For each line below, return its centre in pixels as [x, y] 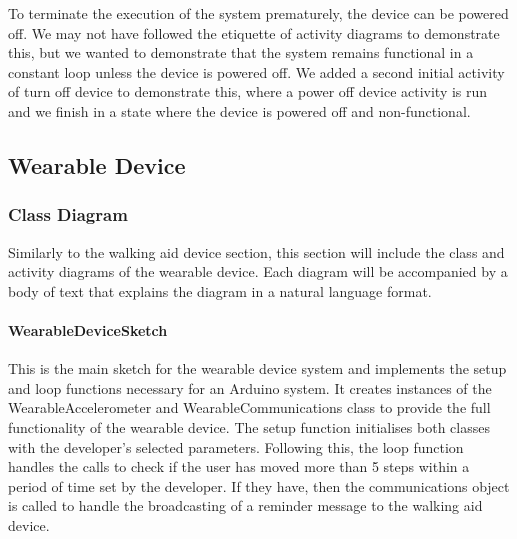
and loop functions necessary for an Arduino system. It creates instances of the [250, 387]
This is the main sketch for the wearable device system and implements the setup [257, 368]
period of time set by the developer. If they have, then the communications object [259, 485]
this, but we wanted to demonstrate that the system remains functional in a [241, 52]
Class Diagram [68, 214]
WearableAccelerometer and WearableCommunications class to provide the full [249, 407]
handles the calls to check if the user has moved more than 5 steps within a [239, 466]
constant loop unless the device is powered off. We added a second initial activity [256, 71]
